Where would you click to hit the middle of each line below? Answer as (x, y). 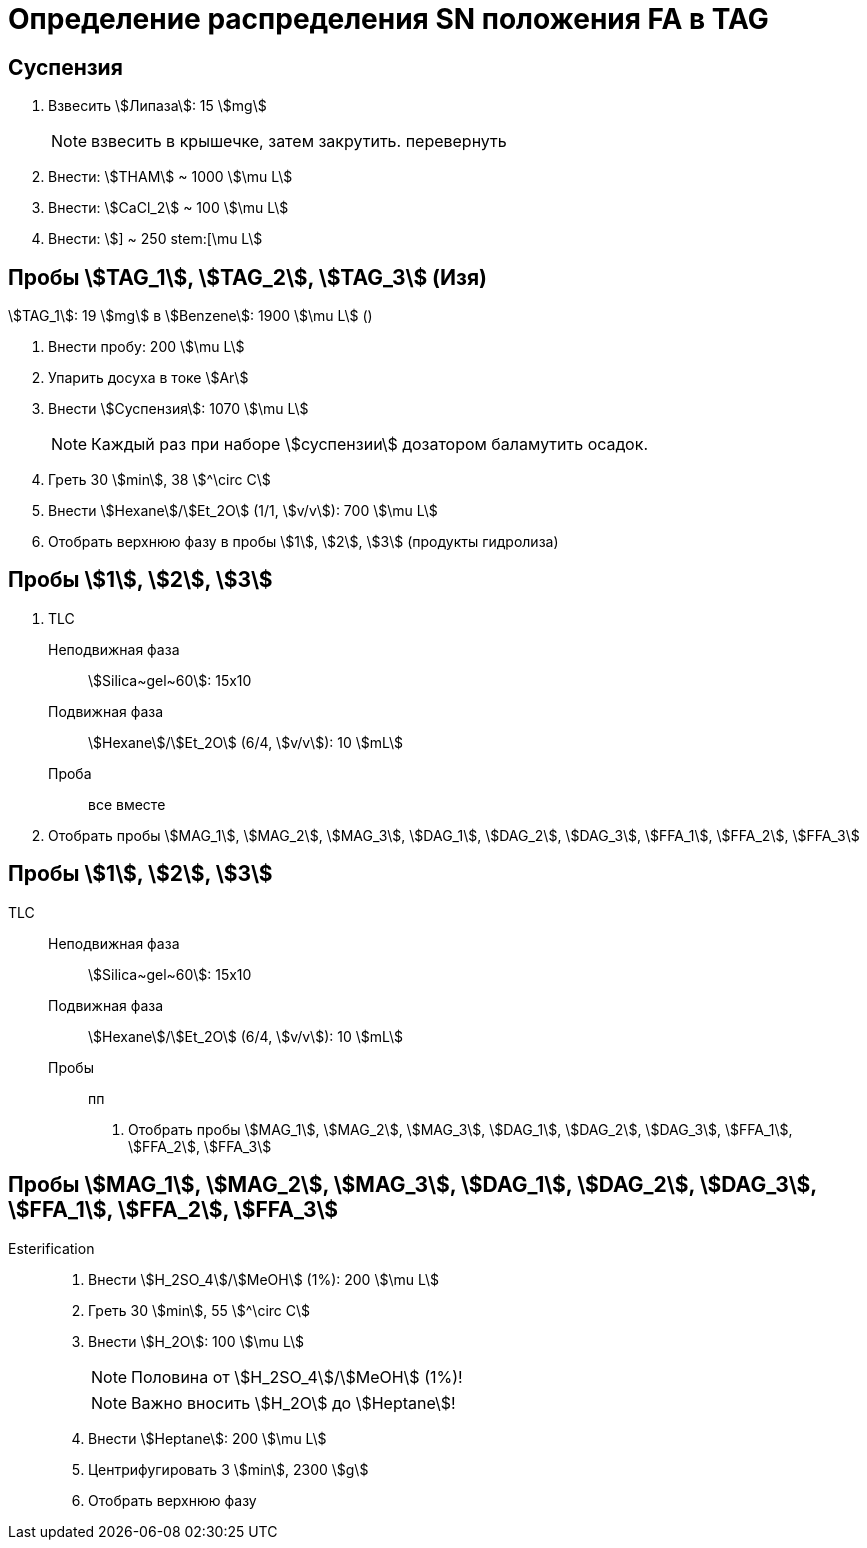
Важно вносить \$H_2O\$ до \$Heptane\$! (293, 1402)
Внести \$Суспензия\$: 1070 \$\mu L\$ (178, 409)
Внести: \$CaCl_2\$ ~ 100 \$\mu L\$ (168, 208)
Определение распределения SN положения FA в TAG (388, 19)
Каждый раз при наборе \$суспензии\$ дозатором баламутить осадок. (369, 444)
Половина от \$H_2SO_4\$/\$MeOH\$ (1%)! (297, 1376)
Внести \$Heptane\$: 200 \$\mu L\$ (207, 1438)
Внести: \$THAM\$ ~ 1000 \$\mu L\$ (170, 177)
